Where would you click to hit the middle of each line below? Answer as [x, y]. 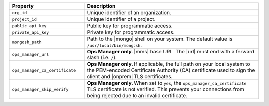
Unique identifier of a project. [121, 19]
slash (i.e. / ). [102, 58]
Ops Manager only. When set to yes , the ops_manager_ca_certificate [167, 83]
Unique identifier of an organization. [129, 13]
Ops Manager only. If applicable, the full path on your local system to [168, 64]
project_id [25, 19]
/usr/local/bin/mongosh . [115, 45]
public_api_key [29, 26]
